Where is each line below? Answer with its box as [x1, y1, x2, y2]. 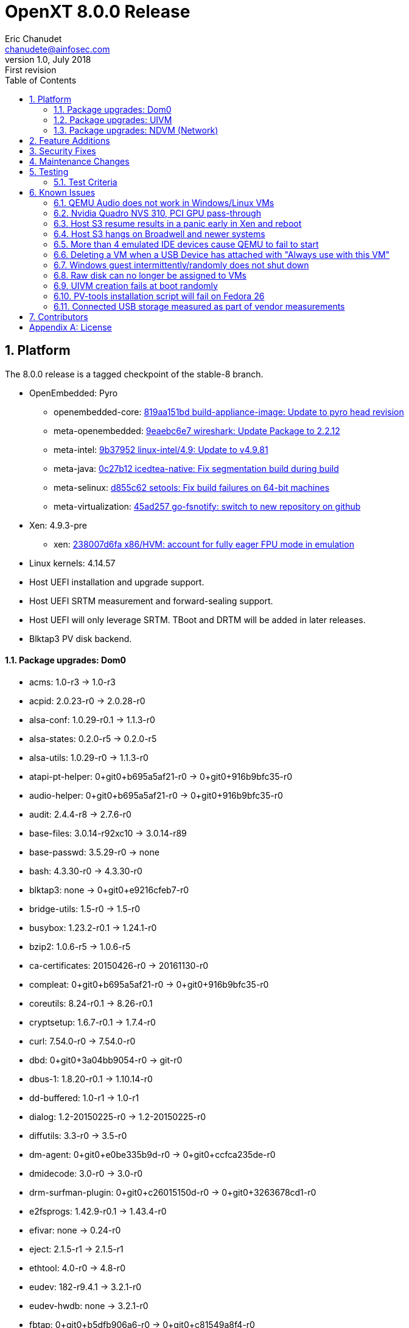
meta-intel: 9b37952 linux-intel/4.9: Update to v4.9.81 [54, 444, 268, 455]
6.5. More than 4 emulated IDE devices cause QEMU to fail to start [54, 238, 319, 249]
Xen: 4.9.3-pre [29, 519, 87, 530]
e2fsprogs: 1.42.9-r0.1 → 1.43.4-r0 [29, 1205, 167, 1216]
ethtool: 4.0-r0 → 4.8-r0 [29, 1262, 125, 1273]
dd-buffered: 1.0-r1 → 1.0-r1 [29, 1092, 139, 1103]
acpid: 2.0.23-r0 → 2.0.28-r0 [29, 695, 145, 706]
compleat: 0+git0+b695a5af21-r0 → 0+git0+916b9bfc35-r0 [29, 979, 269, 990]
